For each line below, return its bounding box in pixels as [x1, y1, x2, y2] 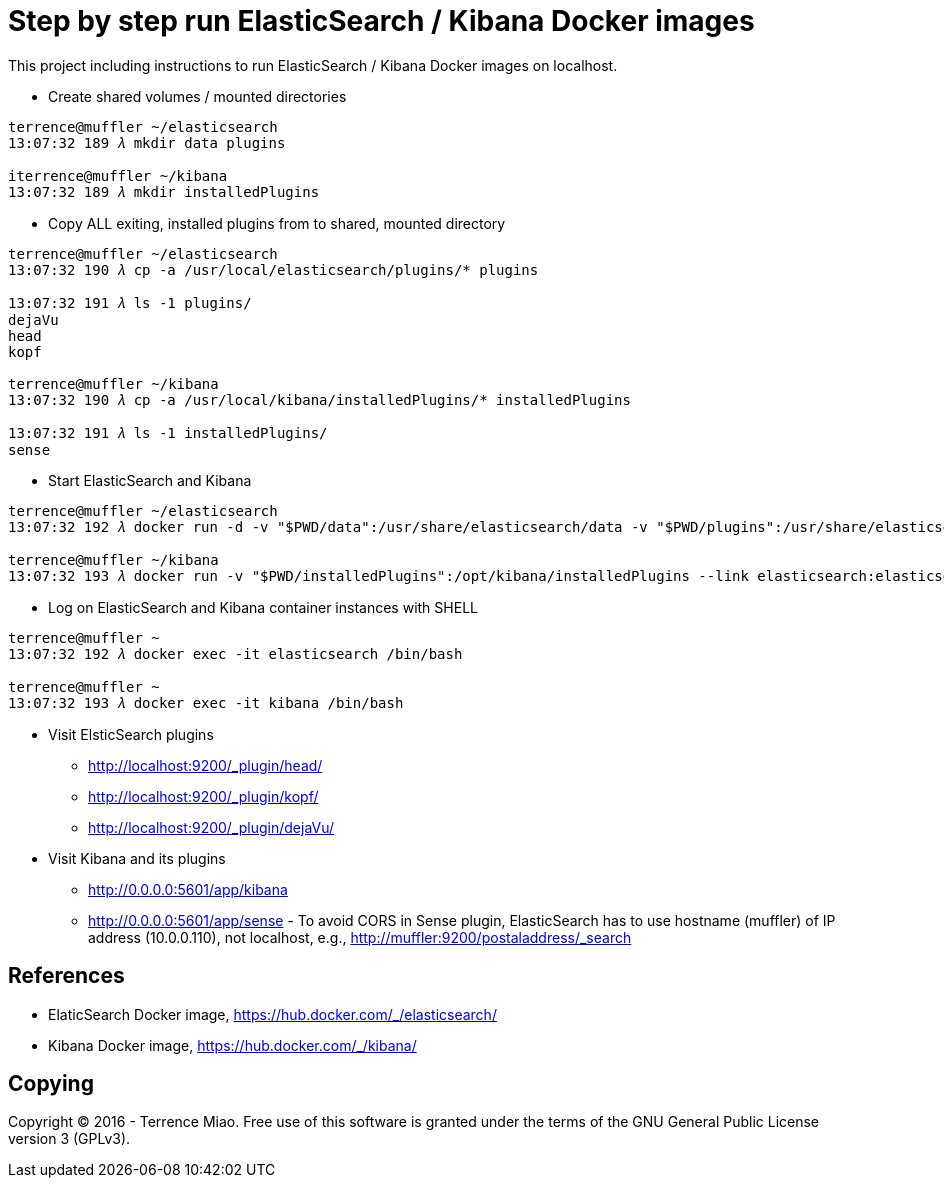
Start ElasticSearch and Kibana [48, 471, 252, 489]
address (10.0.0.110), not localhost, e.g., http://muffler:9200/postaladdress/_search [88, 928, 632, 946]
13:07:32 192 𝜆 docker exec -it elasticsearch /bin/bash [8, 645, 463, 662]
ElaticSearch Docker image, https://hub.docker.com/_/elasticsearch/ [48, 1005, 497, 1023]
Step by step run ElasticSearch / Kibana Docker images [8, 4, 755, 38]
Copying [8, 1071, 94, 1097]
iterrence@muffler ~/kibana [8, 167, 228, 184]
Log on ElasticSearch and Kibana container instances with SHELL [48, 598, 478, 616]
